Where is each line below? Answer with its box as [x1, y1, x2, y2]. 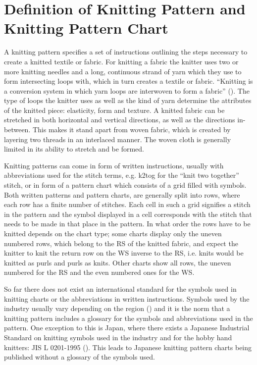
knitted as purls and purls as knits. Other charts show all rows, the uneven [4, 257, 231, 267]
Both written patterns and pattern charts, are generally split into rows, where [4, 189, 240, 200]
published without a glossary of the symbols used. [4, 352, 155, 362]
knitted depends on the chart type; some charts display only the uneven [4, 228, 222, 238]
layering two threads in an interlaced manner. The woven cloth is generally [4, 134, 231, 144]
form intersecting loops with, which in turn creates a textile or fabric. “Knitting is [4, 76, 253, 86]
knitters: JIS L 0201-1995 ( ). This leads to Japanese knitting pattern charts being [4, 342, 252, 352]
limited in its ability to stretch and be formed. [4, 144, 144, 154]
